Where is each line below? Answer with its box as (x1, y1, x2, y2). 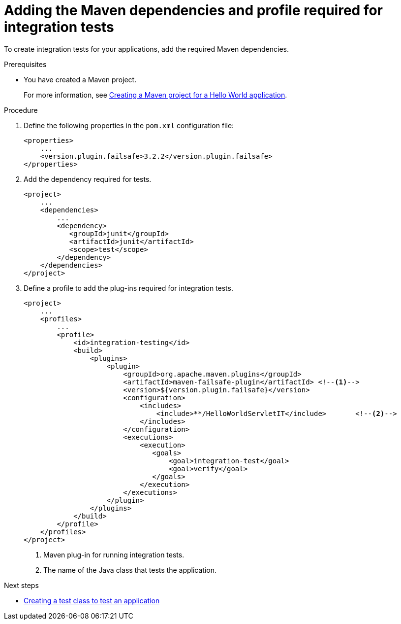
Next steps (4, 581, 39, 589)
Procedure (4, 105, 38, 114)
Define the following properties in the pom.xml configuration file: (24, 121, 234, 130)
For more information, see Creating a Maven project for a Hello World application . (24, 90, 287, 99)
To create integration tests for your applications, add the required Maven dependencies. (4, 44, 289, 53)
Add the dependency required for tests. (24, 174, 152, 183)
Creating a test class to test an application (24, 596, 160, 605)
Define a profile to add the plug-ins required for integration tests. (24, 283, 233, 292)
